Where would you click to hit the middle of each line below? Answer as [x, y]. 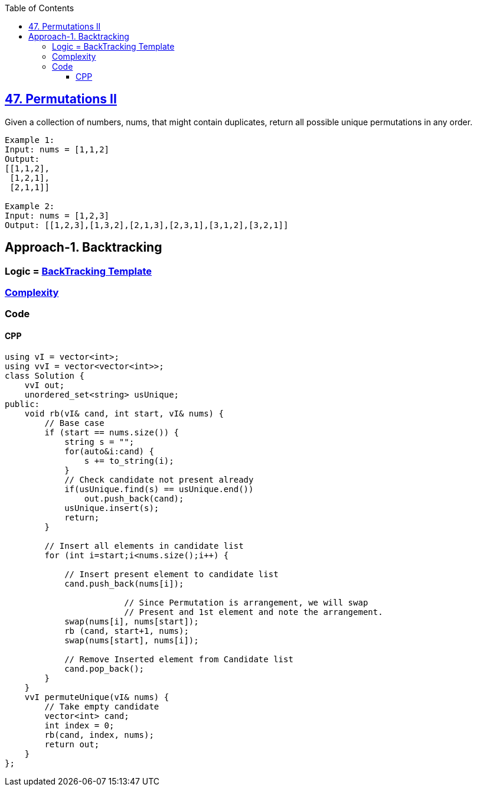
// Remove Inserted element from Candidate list [179, 659]
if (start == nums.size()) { [112, 432]
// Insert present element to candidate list [171, 574]
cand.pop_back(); [104, 668]
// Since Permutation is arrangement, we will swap [246, 602]
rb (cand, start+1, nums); [127, 631]
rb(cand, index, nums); [99, 735]
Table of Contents [40, 8]
